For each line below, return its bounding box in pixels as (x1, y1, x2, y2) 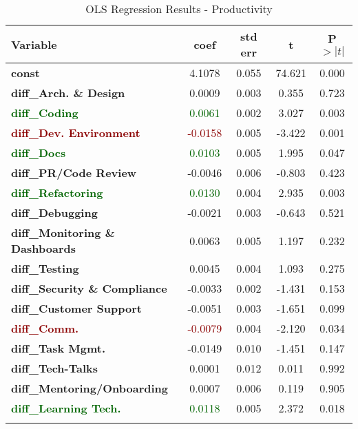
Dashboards (11, 240, 76, 256)
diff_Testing (11, 260, 79, 276)
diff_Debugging (11, 205, 98, 220)
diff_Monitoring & (11, 224, 115, 240)
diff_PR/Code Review (11, 165, 137, 180)
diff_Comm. (11, 320, 79, 336)
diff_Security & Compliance (11, 280, 167, 296)
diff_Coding (11, 105, 78, 121)
